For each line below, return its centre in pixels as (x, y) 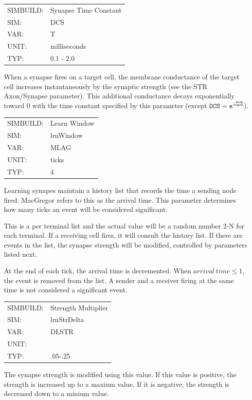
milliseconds (68, 46)
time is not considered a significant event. (66, 290)
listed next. (21, 254)
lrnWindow (67, 135)
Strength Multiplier (79, 307)
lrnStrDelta (67, 319)
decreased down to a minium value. (56, 393)
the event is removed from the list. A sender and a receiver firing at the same (119, 280)
